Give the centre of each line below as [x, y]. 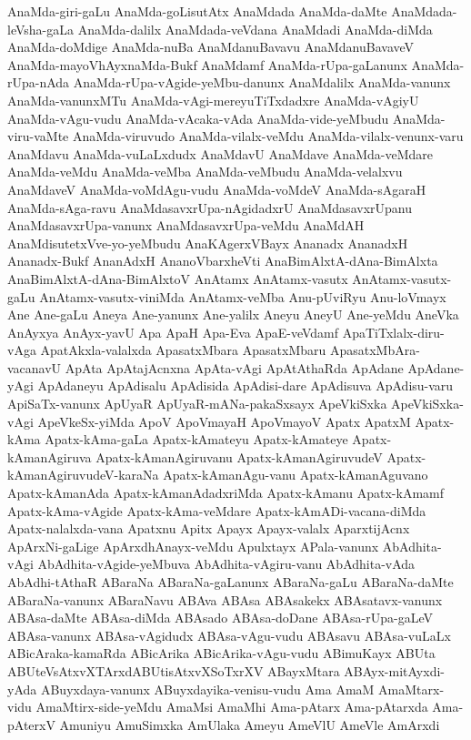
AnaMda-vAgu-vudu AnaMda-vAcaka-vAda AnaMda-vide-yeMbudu [198, 118]
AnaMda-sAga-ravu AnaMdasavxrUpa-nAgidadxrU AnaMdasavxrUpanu [210, 207]
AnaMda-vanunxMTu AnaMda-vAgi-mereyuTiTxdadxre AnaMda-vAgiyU [213, 100]
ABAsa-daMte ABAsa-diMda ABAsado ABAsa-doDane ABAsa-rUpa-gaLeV [220, 618]
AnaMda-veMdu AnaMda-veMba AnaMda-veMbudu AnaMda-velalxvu [205, 172]
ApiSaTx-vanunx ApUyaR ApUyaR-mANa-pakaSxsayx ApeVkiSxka [197, 404]
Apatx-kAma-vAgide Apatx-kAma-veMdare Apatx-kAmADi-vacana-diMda [217, 510]
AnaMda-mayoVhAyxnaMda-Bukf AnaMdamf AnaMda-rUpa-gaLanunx [207, 64]
